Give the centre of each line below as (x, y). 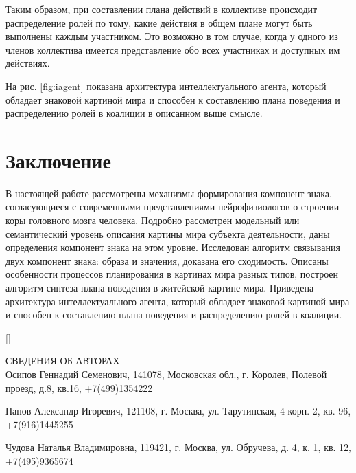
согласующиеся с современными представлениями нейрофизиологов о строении (173, 207)
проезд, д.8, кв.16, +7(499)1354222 (79, 387)
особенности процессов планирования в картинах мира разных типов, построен (172, 274)
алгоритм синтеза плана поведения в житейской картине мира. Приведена (160, 288)
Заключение (58, 160)
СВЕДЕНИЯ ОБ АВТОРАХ (63, 361)
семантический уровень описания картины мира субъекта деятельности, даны (168, 233)
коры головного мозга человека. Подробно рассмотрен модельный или (153, 220)
